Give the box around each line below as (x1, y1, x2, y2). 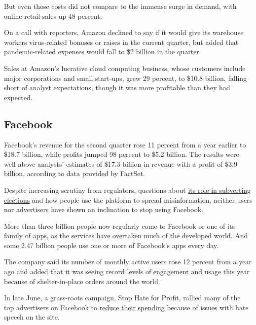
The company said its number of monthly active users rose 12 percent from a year (4, 256, 252, 267)
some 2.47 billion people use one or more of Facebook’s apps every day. (4, 240, 219, 250)
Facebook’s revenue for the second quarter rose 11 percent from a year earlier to (4, 139, 246, 149)
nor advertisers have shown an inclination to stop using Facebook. (4, 204, 203, 215)
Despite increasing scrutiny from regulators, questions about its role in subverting (4, 184, 251, 195)
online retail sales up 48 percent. (4, 10, 102, 21)
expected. (4, 92, 33, 102)
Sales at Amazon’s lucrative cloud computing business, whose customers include (4, 63, 246, 73)
